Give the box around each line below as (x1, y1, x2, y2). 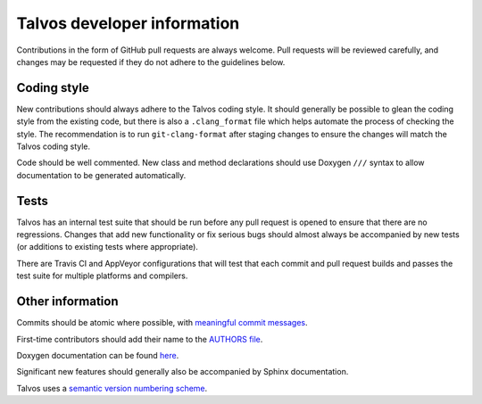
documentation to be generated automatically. (16, 169, 187, 180)
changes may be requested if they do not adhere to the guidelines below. (16, 56, 286, 67)
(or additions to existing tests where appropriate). (16, 242, 198, 252)
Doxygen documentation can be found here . (16, 350, 179, 360)
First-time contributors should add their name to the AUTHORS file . (16, 334, 263, 344)
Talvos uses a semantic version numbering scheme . (16, 383, 208, 393)
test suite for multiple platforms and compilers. (16, 270, 188, 281)
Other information (16, 294, 119, 309)
